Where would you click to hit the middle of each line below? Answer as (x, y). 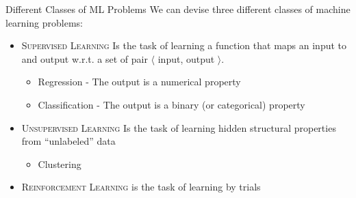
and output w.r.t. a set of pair (85, 58)
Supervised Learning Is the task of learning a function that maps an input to (184, 45)
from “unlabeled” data (68, 141)
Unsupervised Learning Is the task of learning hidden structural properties (179, 127)
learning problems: (44, 22)
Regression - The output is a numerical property (139, 82)
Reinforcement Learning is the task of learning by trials (141, 187)
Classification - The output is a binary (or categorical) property (171, 104)
